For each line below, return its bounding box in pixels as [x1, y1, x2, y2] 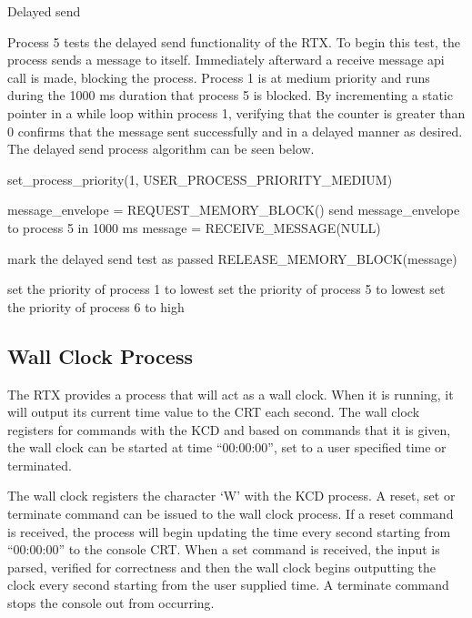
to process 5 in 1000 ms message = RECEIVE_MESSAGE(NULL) [7, 218, 381, 237]
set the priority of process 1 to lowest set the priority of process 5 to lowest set [7, 279, 446, 299]
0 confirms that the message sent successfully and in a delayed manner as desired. [7, 121, 463, 140]
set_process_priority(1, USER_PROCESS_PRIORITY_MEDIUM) [7, 169, 393, 188]
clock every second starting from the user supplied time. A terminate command [7, 575, 449, 594]
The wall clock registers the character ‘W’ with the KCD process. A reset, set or [7, 486, 456, 505]
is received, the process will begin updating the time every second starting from [7, 522, 451, 541]
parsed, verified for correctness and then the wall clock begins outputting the [7, 557, 437, 576]
